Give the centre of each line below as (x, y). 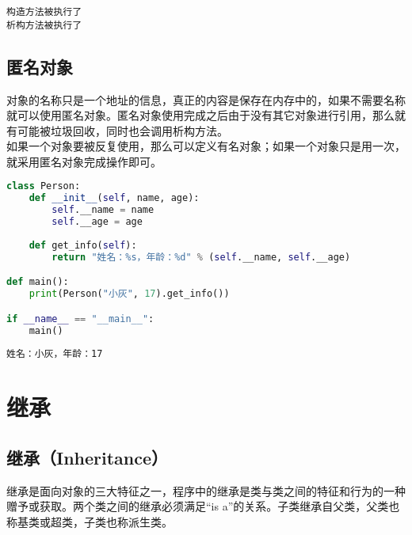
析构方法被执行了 (44, 25)
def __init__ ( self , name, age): (114, 198)
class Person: (44, 186)
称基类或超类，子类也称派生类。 (90, 521)
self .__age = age (97, 222)
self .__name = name (103, 210)
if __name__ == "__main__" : (80, 319)
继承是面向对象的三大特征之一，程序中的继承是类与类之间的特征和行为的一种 (206, 490)
